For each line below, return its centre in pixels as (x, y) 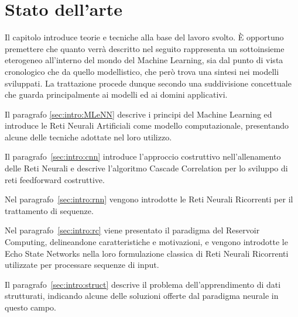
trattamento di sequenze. (49, 210)
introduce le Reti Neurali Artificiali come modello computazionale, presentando (147, 125)
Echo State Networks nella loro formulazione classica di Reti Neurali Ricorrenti (147, 253)
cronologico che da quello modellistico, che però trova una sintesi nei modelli (142, 71)
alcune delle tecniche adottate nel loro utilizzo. (88, 137)
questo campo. (30, 307)
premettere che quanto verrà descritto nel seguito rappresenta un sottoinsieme (145, 48)
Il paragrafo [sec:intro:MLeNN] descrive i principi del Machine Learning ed (138, 114)
